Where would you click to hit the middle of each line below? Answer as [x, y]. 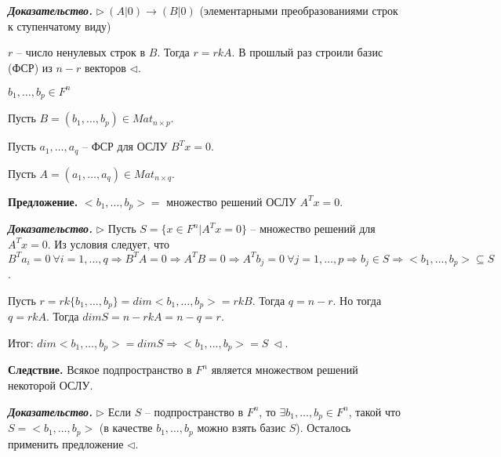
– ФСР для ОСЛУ [125, 146]
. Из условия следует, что [108, 243]
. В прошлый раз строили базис [307, 52]
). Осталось [323, 428]
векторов [105, 67]
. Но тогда [357, 300]
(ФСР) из [30, 67]
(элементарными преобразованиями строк [299, 10]
